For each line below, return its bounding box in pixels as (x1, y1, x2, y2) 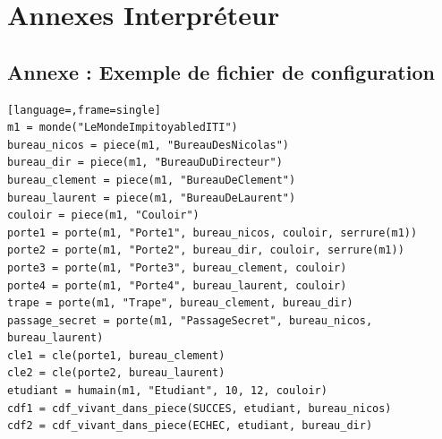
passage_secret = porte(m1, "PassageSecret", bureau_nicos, (7, 314, 373, 327)
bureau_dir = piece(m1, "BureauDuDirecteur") (7, 156, 283, 169)
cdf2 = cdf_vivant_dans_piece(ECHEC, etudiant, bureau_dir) (7, 419, 373, 433)
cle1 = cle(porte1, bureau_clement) (7, 349, 225, 362)
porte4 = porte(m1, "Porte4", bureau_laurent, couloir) (7, 279, 347, 292)
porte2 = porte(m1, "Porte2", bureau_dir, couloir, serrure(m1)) (7, 244, 404, 257)
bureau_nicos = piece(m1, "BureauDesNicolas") (7, 138, 289, 151)
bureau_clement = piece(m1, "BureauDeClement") (7, 173, 296, 186)
